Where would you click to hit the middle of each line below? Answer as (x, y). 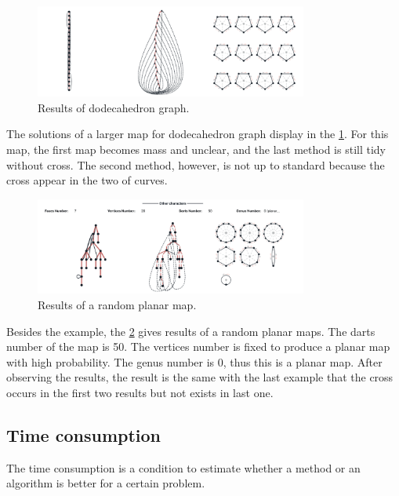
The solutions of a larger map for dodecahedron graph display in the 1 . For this (198, 134)
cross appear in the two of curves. (87, 180)
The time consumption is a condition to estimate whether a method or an (183, 467)
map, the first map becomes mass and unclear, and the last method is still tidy (196, 150)
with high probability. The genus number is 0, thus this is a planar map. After (194, 361)
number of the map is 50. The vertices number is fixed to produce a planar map (198, 346)
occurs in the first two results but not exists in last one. (140, 392)
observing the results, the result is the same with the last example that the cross (200, 377)
